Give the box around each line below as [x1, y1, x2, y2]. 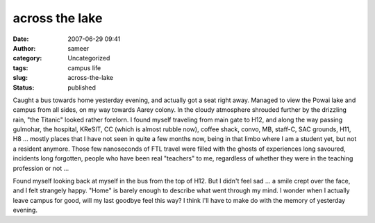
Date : [12, 35, 29, 43]
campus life [67, 63, 101, 72]
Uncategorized [67, 54, 110, 63]
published [67, 83, 97, 92]
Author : [12, 44, 36, 52]
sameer [67, 44, 90, 52]
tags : [12, 63, 28, 72]
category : [12, 54, 42, 63]
